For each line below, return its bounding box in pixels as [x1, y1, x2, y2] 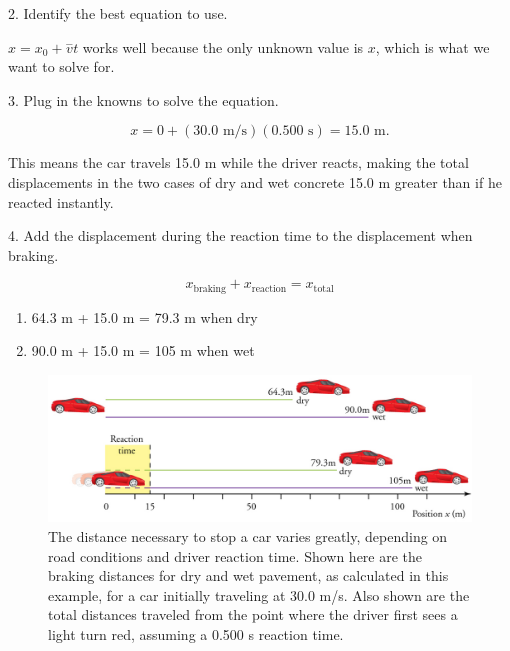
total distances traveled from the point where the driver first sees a [48, 604, 458, 625]
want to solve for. [8, 56, 115, 77]
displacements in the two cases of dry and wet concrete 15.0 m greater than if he [8, 171, 502, 192]
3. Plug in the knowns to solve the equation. [8, 89, 279, 110]
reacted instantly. [8, 191, 114, 212]
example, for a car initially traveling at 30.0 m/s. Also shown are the [48, 584, 470, 605]
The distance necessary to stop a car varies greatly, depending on [48, 525, 448, 546]
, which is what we [375, 36, 490, 57]
